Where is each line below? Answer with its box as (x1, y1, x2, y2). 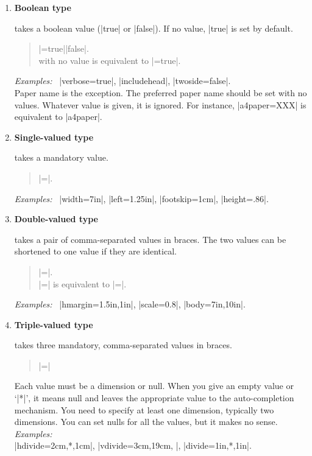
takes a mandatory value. (14, 151, 108, 164)
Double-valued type (14, 212, 98, 225)
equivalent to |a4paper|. (14, 110, 102, 123)
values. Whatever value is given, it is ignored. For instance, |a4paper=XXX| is (14, 98, 307, 111)
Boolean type (14, 1, 71, 13)
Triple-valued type (14, 318, 93, 331)
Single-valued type (14, 130, 94, 143)
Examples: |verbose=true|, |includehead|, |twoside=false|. (14, 74, 231, 87)
